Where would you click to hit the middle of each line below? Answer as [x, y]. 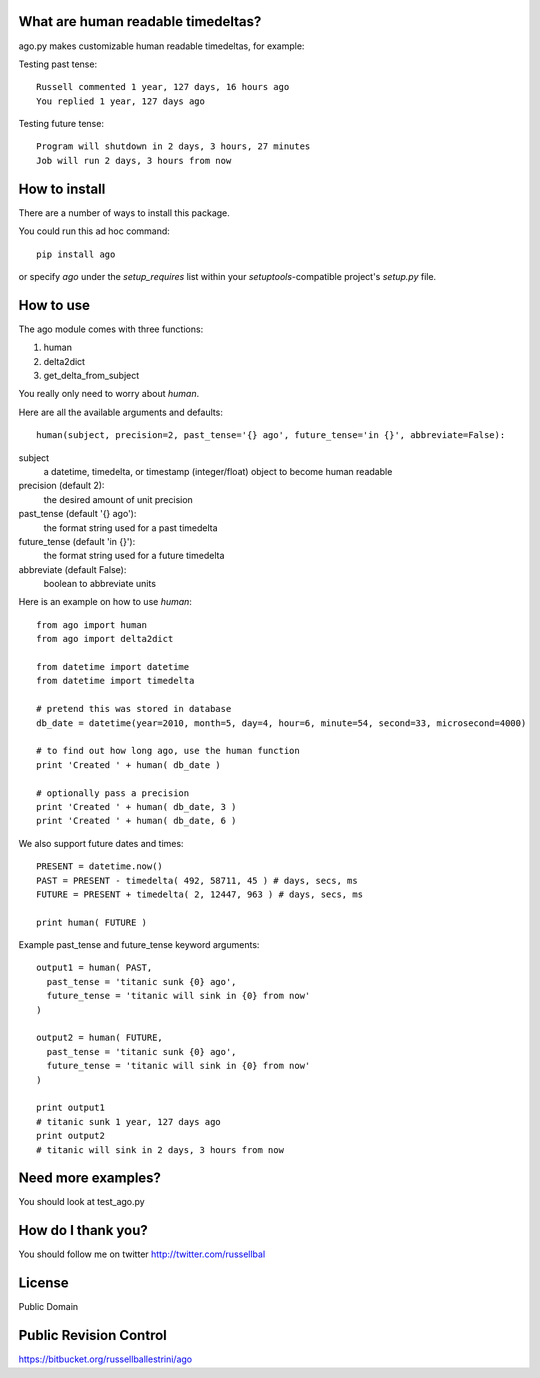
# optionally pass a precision [113, 793]
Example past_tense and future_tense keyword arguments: [139, 945]
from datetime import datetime [113, 667]
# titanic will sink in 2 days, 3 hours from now [160, 1149]
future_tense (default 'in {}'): [77, 541]
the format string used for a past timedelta [131, 527]
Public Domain [48, 1307]
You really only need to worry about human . [109, 394]
